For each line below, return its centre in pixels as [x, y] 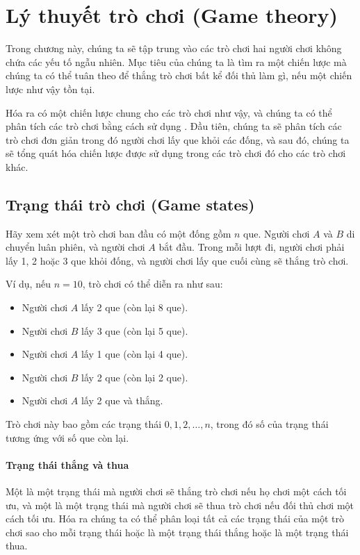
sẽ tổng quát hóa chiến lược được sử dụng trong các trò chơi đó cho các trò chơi [176, 153]
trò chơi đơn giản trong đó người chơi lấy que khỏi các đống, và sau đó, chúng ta [178, 139]
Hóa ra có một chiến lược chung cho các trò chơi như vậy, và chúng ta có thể [169, 112]
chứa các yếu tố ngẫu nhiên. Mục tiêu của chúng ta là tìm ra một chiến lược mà [176, 61]
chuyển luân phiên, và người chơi [75, 247]
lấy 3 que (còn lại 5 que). [135, 330]
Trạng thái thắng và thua [67, 464]
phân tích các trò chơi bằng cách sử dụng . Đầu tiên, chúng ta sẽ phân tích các [174, 126]
